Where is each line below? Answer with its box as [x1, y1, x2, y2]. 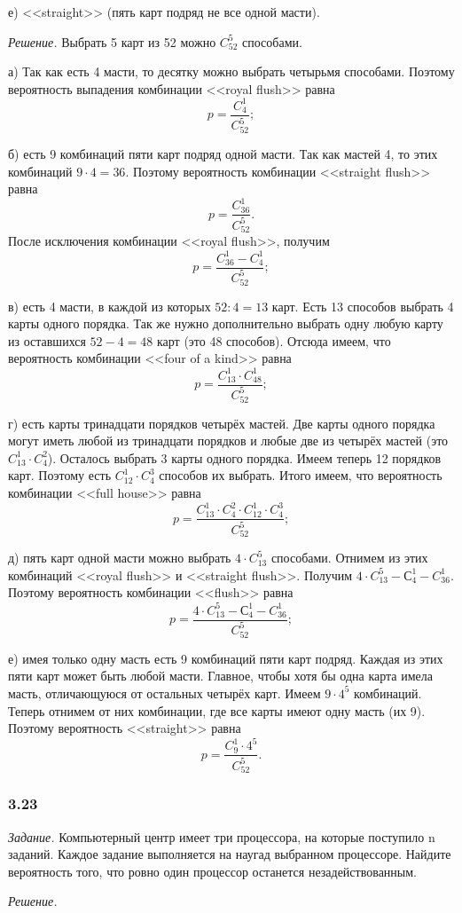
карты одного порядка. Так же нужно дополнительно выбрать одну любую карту [8, 314, 443, 333]
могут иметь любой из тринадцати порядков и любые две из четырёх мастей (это [8, 431, 449, 450]
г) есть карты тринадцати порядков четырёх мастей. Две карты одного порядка [8, 413, 435, 432]
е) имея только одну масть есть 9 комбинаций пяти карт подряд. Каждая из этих [8, 649, 443, 667]
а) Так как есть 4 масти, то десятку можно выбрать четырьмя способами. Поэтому [8, 62, 455, 81]
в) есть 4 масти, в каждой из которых [8, 296, 211, 315]
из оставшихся [8, 331, 86, 350]
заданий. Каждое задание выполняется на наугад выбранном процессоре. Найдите [8, 845, 451, 863]
